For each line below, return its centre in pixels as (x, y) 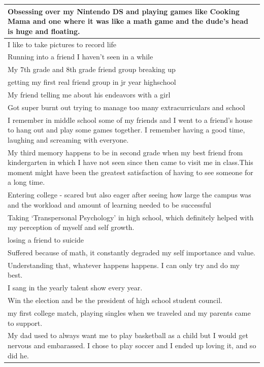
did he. (19, 355)
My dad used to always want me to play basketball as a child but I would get (128, 335)
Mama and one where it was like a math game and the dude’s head (128, 21)
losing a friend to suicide (46, 240)
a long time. (26, 182)
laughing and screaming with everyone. (68, 139)
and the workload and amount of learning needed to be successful (109, 204)
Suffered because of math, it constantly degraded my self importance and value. (132, 252)
